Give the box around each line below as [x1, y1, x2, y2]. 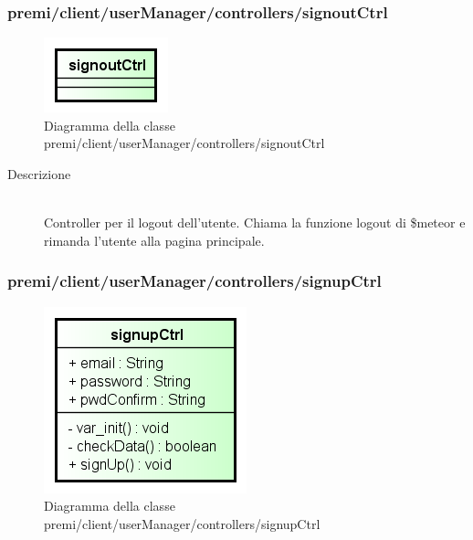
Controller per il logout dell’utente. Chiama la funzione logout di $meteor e [44, 213, 466, 232]
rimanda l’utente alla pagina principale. [44, 230, 265, 249]
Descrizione [7, 164, 71, 183]
